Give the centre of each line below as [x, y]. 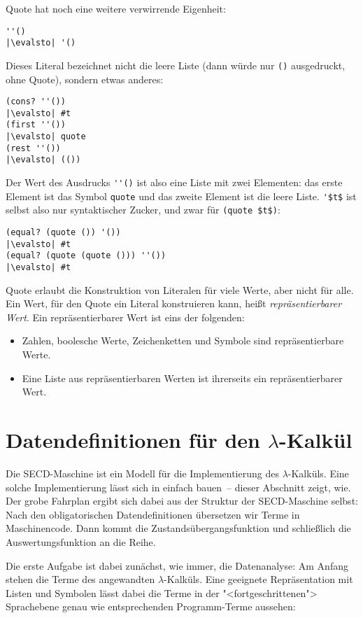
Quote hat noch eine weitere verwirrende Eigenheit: [116, 8]
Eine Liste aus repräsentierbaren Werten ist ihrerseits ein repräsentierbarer [182, 378]
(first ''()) [36, 125]
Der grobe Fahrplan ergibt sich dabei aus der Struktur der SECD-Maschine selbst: [182, 501]
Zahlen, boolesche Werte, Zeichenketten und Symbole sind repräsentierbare [183, 340]
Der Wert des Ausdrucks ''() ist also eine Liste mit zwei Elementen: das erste [174, 182]
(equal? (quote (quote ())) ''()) [86, 256]
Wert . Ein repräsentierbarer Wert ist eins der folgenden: [125, 317]
